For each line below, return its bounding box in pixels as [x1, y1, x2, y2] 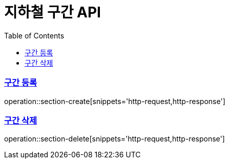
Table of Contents [4, 31, 65, 40]
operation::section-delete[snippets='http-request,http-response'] [4, 134, 225, 144]
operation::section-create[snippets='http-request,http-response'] [4, 96, 225, 106]
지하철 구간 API [4, 4, 101, 21]
